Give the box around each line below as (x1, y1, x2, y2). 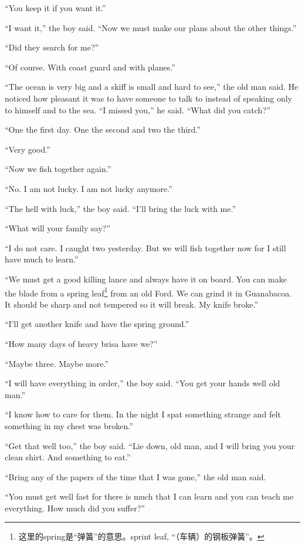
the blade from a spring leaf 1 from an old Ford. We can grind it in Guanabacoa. (5, 285, 292, 299)
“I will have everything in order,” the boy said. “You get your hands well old (5, 377, 280, 389)
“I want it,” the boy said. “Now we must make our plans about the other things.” (5, 21, 297, 33)
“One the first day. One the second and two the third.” (5, 123, 201, 136)
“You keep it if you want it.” (5, 2, 106, 14)
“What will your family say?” (5, 222, 110, 234)
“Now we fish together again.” (5, 163, 111, 175)
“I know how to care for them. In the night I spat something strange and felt (5, 408, 281, 420)
